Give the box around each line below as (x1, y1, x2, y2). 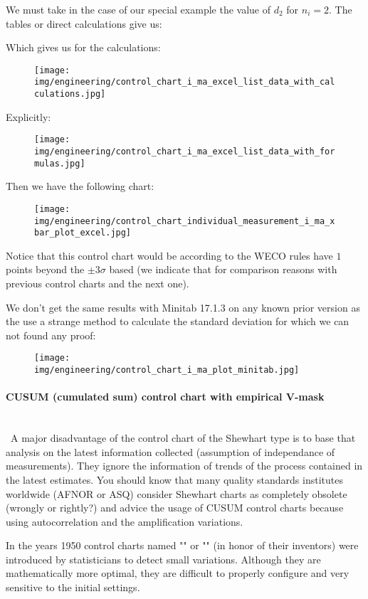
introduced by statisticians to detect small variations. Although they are (6, 551, 321, 566)
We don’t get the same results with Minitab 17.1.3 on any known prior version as (6, 299, 360, 314)
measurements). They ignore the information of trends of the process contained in (6, 458, 363, 473)
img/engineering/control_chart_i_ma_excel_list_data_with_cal (34, 77, 335, 88)
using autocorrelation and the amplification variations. (6, 514, 243, 529)
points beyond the (6, 262, 85, 277)
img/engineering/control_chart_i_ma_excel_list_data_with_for (34, 147, 335, 157)
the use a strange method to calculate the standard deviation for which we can (6, 314, 349, 329)
